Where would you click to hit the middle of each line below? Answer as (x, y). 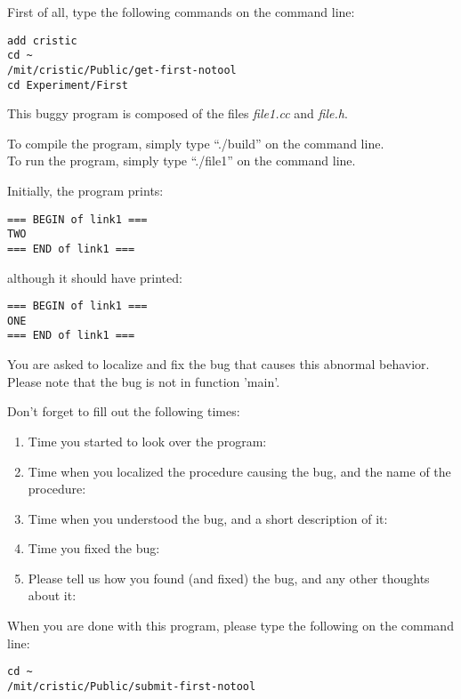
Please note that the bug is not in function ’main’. (144, 381)
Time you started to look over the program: (147, 441)
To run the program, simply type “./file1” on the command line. (182, 161)
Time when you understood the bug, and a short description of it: (208, 518)
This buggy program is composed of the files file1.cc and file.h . (178, 113)
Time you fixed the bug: (94, 548)
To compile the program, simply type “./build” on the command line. (196, 143)
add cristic (42, 40)
